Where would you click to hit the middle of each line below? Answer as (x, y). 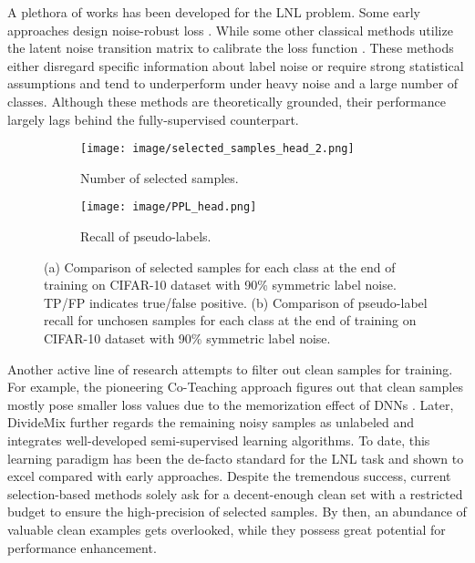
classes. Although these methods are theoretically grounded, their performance (227, 101)
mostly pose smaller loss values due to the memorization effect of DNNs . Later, (231, 404)
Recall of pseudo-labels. (146, 236)
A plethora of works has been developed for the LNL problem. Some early (214, 12)
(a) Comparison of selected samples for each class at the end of (220, 266)
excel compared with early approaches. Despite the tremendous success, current (229, 476)
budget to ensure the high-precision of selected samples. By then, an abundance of (237, 512)
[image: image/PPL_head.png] (169, 207)
